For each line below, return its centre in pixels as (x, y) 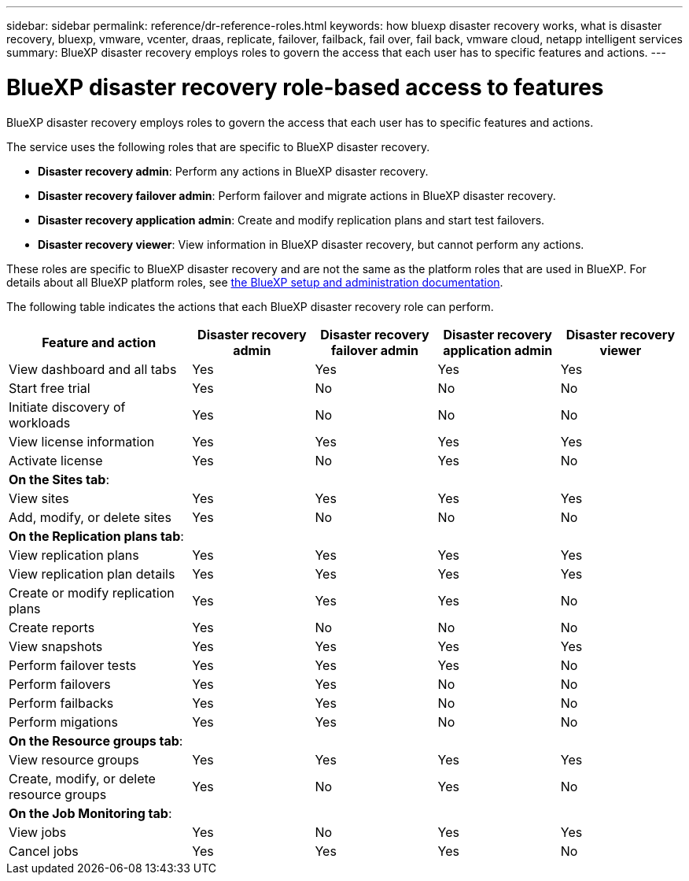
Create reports (52, 627)
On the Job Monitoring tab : (90, 813)
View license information (82, 441)
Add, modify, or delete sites (90, 517)
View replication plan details (92, 574)
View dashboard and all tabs (93, 369)
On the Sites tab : (59, 479)
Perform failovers (60, 684)
